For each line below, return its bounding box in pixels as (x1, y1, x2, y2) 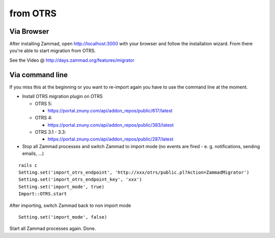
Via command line (9, 70, 68, 79)
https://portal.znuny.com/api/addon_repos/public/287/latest (47, 136, 174, 142)
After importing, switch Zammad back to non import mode (9, 202, 131, 208)
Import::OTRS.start (18, 191, 67, 197)
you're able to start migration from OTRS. (9, 47, 96, 54)
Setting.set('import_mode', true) (18, 184, 104, 189)
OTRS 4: (35, 115, 53, 121)
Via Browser (9, 27, 49, 36)
